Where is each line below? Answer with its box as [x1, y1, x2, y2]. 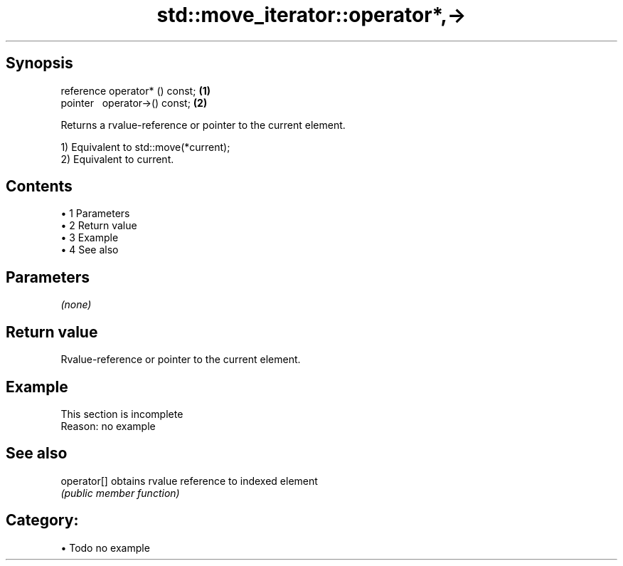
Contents [6, 177, 73, 196]
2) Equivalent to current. [60, 152, 174, 165]
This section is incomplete [60, 407, 183, 420]
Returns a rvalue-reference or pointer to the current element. [60, 118, 346, 131]
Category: [6, 511, 79, 530]
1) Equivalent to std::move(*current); [60, 140, 230, 153]
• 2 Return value [60, 219, 137, 232]
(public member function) [60, 486, 180, 499]
